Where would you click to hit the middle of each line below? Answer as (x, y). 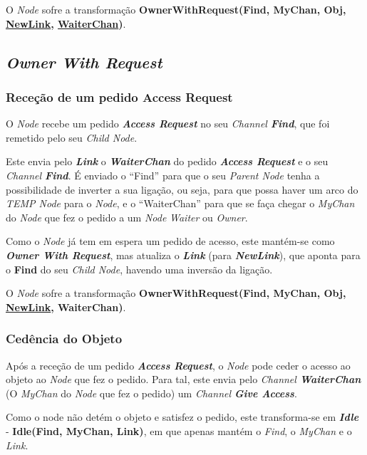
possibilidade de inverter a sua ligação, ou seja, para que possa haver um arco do (182, 189)
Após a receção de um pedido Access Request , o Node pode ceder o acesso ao (178, 365)
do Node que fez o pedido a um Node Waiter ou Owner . (127, 217)
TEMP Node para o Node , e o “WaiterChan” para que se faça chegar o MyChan (180, 203)
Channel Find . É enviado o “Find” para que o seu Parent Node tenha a (163, 175)
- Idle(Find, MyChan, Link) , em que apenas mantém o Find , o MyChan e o (179, 430)
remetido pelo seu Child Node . (72, 137)
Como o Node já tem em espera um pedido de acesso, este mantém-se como (170, 241)
